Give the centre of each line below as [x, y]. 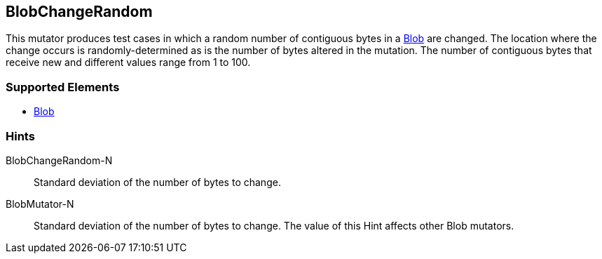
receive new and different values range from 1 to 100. [128, 62]
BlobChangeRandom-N [59, 160]
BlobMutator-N [40, 204]
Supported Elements [63, 87]
